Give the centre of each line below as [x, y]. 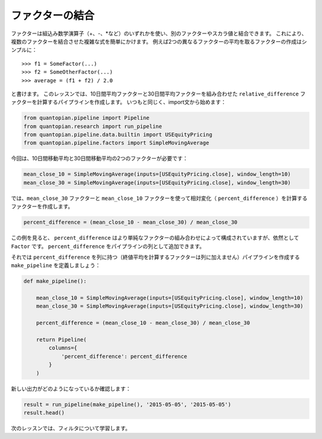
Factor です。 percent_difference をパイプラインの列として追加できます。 [108, 246]
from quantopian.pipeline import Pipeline [86, 118]
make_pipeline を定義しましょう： [56, 265]
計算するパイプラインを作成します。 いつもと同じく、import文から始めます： [131, 102]
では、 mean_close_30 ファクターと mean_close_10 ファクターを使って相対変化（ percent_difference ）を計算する [159, 198]
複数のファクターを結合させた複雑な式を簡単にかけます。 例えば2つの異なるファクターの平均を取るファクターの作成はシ [159, 41]
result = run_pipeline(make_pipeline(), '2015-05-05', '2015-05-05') [127, 404]
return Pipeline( [61, 340]
